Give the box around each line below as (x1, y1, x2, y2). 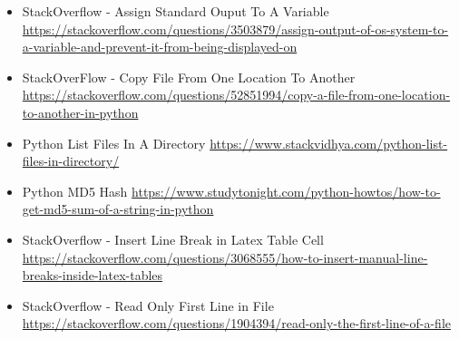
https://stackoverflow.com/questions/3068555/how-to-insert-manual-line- (22, 247, 428, 266)
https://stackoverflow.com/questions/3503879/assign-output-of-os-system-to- (22, 19, 449, 38)
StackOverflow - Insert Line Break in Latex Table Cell (22, 229, 324, 248)
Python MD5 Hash (22, 181, 128, 200)
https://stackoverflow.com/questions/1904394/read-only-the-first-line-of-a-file (22, 314, 452, 333)
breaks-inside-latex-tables (22, 266, 163, 285)
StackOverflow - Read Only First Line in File (22, 295, 274, 315)
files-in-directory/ (22, 151, 120, 170)
